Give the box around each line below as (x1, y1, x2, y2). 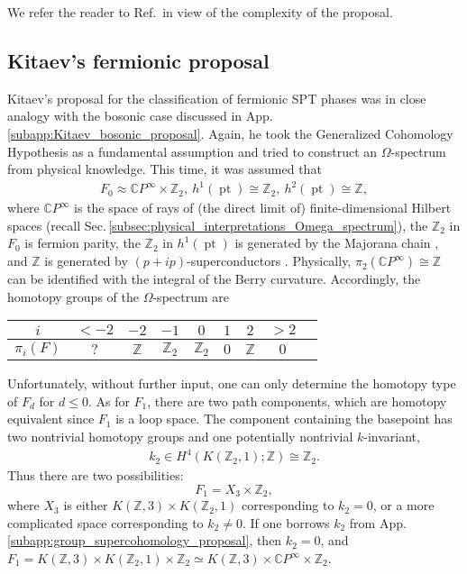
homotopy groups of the (7, 287, 139, 305)
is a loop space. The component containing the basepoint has (115, 409, 453, 428)
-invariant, (363, 427, 420, 446)
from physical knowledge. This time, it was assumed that (7, 159, 322, 178)
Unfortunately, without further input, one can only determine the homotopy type (7, 374, 456, 393)
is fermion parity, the (24, 233, 141, 252)
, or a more (372, 496, 435, 515)
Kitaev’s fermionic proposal (7, 46, 270, 74)
